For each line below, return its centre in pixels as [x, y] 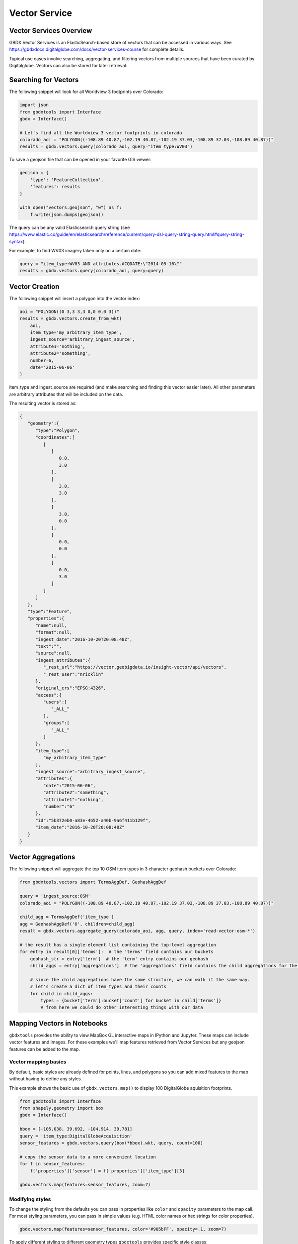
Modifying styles [30, 1199]
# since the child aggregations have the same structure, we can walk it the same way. [140, 980]
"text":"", [49, 646]
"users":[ [55, 702]
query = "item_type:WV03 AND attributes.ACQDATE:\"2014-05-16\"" [101, 263]
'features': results [55, 187]
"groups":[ [56, 723]
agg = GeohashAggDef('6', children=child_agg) [77, 924]
